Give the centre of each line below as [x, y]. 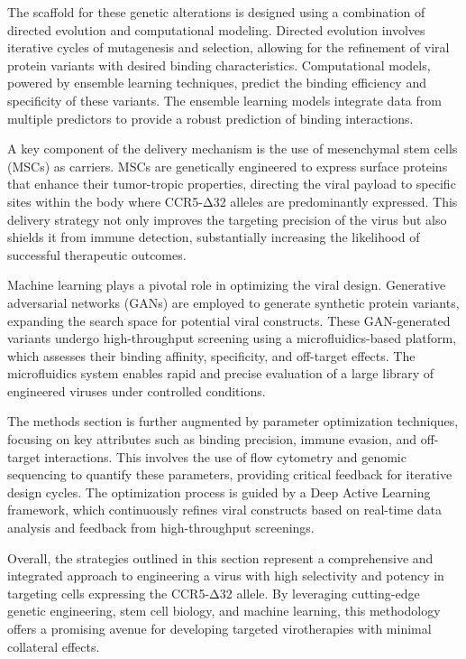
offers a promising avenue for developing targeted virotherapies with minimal [219, 628]
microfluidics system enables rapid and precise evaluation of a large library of [221, 373]
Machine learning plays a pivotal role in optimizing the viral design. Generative [227, 285]
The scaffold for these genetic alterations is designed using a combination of [216, 12]
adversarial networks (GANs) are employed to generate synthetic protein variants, [233, 302]
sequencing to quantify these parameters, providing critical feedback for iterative [230, 474]
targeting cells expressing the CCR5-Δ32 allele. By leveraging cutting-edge [214, 593]
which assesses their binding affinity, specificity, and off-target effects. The [211, 355]
